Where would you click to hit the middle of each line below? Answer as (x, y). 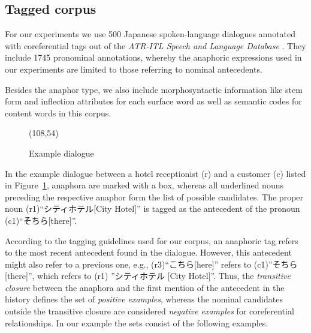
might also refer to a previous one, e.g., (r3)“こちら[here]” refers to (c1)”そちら (151, 264)
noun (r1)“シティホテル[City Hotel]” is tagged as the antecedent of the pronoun (153, 208)
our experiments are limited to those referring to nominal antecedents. (134, 69)
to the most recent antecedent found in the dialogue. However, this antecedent (148, 252)
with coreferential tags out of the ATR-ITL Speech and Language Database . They (155, 45)
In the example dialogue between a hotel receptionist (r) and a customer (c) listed (155, 173)
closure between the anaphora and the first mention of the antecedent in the (145, 287)
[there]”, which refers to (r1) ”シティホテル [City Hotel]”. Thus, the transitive (148, 276)
